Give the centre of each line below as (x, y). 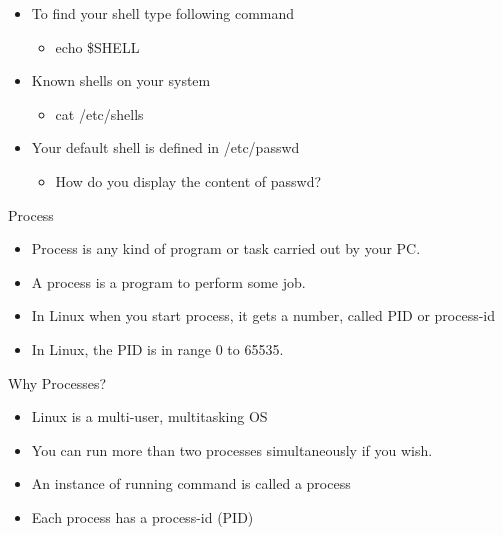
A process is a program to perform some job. (168, 281)
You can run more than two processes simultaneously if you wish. (232, 449)
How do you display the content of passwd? (188, 180)
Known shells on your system (121, 80)
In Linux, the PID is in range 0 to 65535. (157, 348)
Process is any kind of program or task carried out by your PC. (226, 248)
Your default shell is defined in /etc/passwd (165, 147)
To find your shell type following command (163, 13)
